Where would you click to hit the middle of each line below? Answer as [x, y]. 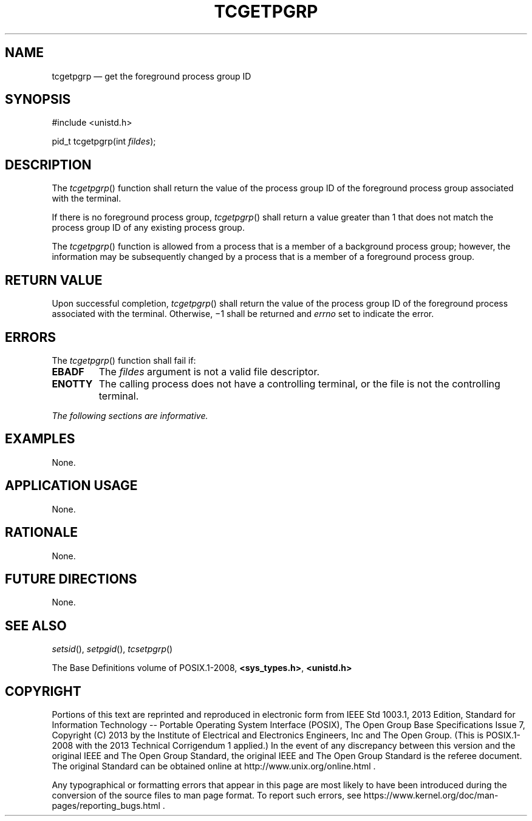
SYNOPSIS [38, 100]
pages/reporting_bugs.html [106, 806]
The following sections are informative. [130, 415]
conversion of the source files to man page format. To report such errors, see [206, 795]
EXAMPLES [40, 439]
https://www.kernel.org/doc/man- [431, 795]
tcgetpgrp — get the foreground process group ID [152, 76]
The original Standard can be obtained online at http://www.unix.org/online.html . [214, 766]
